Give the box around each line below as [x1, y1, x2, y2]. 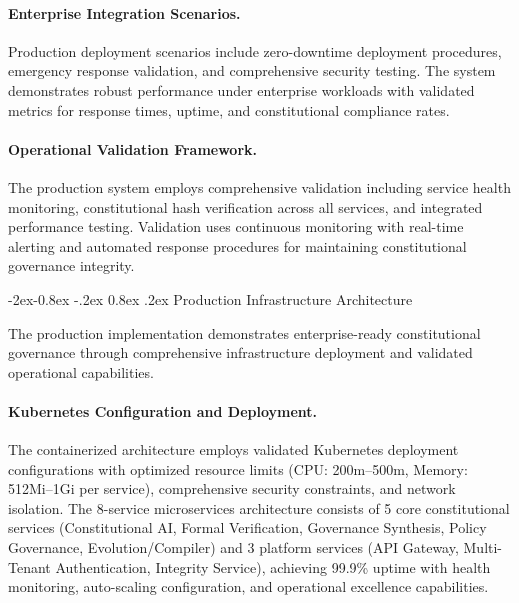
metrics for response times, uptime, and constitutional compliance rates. [8, 99, 450, 120]
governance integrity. [8, 255, 135, 276]
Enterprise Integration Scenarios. [8, 2, 241, 23]
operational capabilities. [8, 361, 154, 382]
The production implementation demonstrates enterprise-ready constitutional [8, 322, 481, 343]
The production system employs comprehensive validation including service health [8, 176, 511, 197]
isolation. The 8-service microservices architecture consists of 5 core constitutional [8, 497, 510, 518]
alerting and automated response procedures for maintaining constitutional [8, 235, 467, 256]
